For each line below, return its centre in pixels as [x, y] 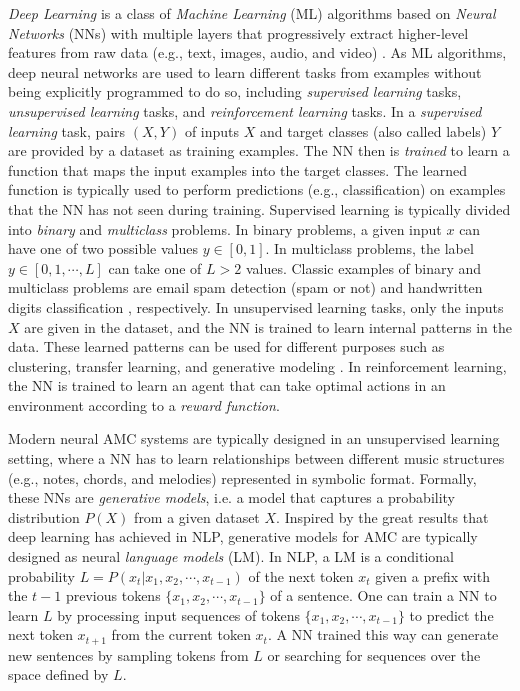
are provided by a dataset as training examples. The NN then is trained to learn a [259, 150]
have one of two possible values [103, 248]
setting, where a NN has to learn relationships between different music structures [256, 458]
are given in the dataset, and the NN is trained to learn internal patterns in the [268, 326]
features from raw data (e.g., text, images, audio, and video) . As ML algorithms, [257, 52]
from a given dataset [197, 516]
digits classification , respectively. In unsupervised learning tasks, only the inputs [256, 306]
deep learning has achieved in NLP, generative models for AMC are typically [243, 536]
